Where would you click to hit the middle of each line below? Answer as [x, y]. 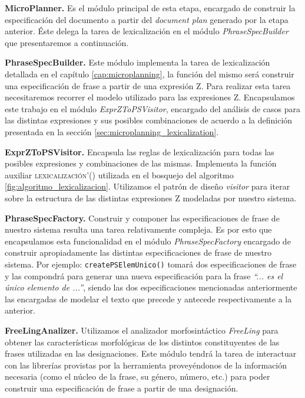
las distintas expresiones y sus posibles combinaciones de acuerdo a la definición [149, 120]
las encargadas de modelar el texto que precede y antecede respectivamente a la [148, 298]
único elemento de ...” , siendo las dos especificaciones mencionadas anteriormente [151, 287]
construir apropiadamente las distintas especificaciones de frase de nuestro [138, 252]
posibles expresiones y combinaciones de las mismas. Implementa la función [141, 163]
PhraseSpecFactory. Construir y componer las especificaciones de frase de [142, 218]
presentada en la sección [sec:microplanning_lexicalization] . [112, 131]
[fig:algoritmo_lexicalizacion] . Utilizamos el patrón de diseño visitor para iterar [147, 186]
